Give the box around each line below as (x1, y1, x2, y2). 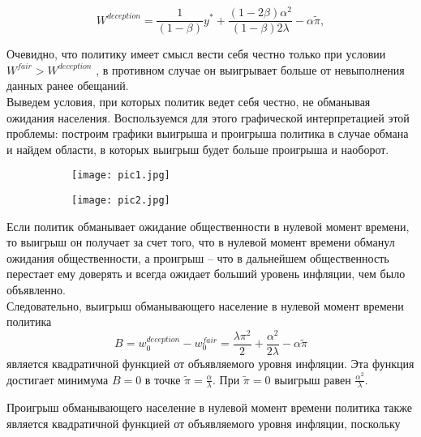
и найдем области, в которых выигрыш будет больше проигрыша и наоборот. (6, 140, 389, 157)
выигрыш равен (274, 371, 351, 388)
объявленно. (6, 281, 66, 298)
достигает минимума (6, 371, 109, 388)
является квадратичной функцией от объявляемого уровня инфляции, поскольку (6, 414, 401, 431)
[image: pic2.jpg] (71, 194, 170, 206)
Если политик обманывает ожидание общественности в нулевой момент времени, (6, 217, 410, 234)
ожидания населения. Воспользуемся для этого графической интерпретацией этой (6, 109, 410, 126)
